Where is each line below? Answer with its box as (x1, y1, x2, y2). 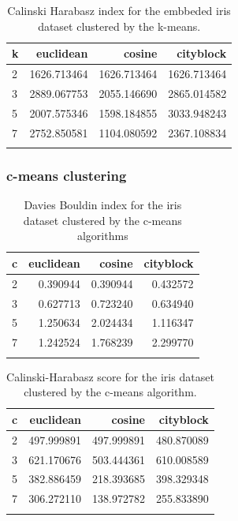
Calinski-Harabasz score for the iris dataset (6, 368, 214, 384)
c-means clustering (6, 165, 127, 185)
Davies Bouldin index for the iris (24, 197, 182, 213)
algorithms (76, 227, 128, 244)
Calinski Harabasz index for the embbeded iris (7, 2, 231, 18)
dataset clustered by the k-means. (38, 17, 201, 34)
